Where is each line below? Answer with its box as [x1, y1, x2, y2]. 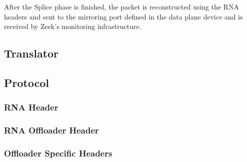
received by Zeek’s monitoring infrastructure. [4, 21, 141, 31]
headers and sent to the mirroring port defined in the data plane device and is [4, 11, 243, 21]
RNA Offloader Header [4, 124, 99, 136]
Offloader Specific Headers [4, 146, 112, 159]
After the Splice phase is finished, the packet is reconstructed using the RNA [4, 1, 239, 11]
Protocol [4, 74, 49, 90]
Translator [4, 45, 59, 61]
